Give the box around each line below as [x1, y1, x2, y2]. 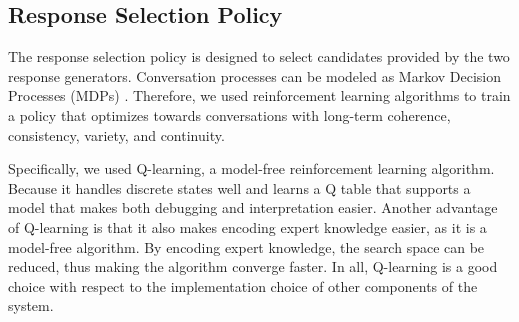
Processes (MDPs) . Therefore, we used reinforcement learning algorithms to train [8, 85, 511, 106]
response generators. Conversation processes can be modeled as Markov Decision [8, 65, 502, 86]
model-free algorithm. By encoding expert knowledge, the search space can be [8, 236, 485, 257]
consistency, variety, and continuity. [8, 124, 225, 145]
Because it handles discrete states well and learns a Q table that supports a [8, 177, 471, 198]
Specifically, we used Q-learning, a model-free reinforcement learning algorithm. [8, 158, 495, 179]
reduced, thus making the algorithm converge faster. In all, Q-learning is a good [8, 256, 498, 277]
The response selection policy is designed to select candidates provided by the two [8, 46, 510, 67]
